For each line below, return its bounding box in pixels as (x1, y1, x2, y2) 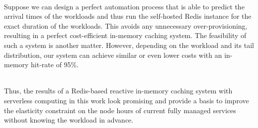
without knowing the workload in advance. (4, 115, 134, 125)
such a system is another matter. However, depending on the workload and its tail (4, 40, 254, 50)
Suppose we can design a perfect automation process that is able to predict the (4, 1, 245, 11)
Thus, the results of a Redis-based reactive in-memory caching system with (4, 85, 233, 96)
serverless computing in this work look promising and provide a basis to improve (4, 95, 249, 105)
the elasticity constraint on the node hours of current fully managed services (4, 105, 236, 115)
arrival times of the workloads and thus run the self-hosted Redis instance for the (4, 11, 252, 21)
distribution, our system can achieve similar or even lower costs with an (4, 49, 222, 60)
